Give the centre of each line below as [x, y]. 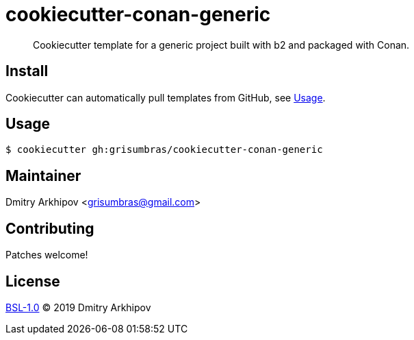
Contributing [50, 228]
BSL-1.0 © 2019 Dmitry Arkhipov [78, 307]
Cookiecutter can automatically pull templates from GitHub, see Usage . [166, 97]
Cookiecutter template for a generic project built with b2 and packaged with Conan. [221, 45]
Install [27, 71]
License [33, 281]
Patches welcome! [47, 255]
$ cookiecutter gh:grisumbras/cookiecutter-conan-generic [164, 150]
